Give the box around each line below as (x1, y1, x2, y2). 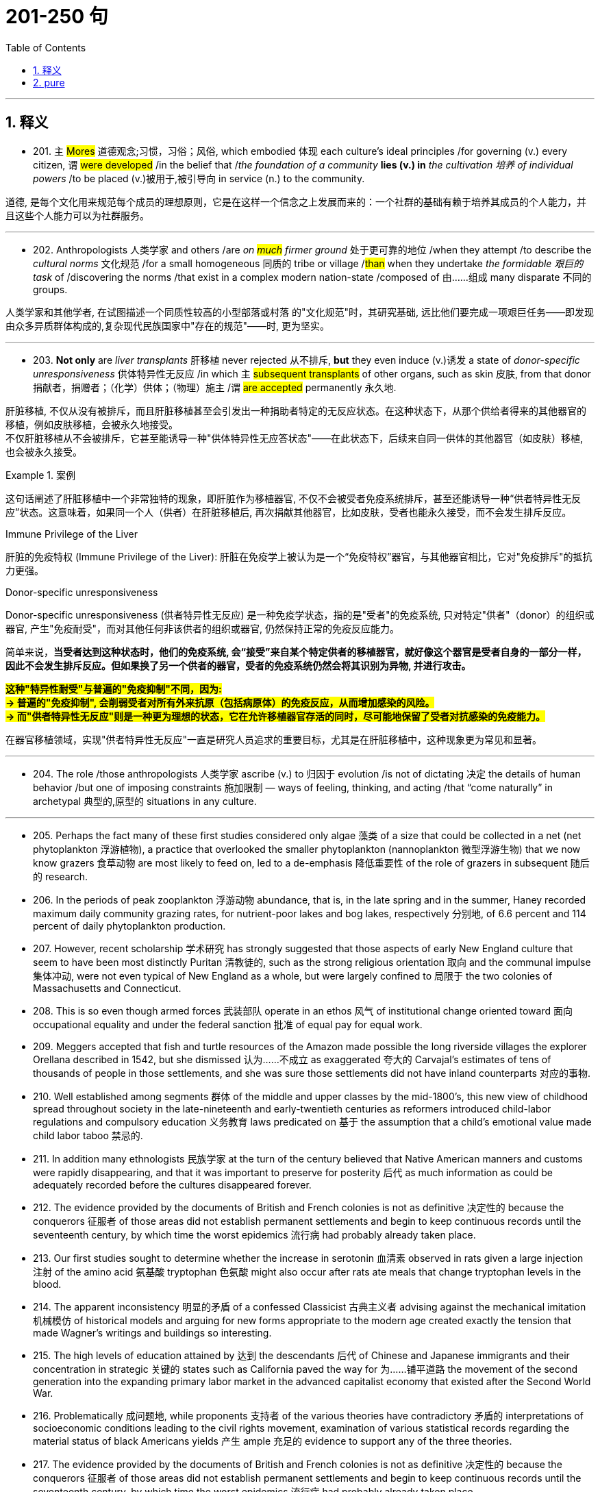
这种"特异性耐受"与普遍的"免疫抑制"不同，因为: (5, 682, 222, 695)
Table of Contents (5, 41, 86, 53)
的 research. (33, 870, 88, 882)
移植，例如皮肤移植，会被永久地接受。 (5, 418, 178, 430)
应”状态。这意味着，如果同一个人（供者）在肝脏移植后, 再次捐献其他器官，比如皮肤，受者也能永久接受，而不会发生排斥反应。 (5, 506, 572, 518)
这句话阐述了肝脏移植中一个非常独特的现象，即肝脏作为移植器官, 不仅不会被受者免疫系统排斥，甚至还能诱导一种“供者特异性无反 (5, 492, 582, 504)
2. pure (33, 76, 65, 88)
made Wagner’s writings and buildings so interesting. (33, 1326, 272, 1339)
